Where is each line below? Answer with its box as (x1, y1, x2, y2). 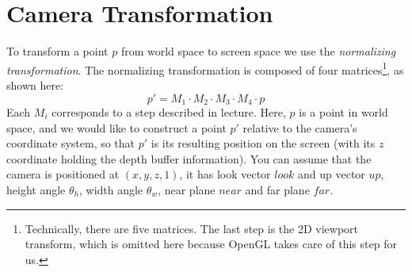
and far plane (245, 181, 310, 197)
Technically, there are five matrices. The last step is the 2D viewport (25, 220, 359, 236)
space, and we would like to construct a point (6, 119, 227, 136)
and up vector (298, 166, 365, 182)
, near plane (158, 181, 216, 197)
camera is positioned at (6, 166, 120, 182)
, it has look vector (179, 166, 271, 182)
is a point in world (299, 104, 388, 121)
